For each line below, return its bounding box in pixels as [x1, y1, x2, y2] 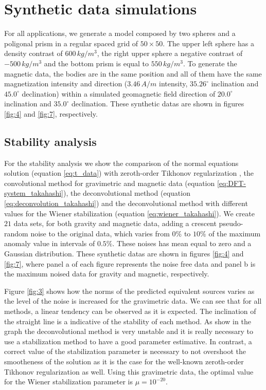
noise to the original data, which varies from [30, 228, 170, 238]
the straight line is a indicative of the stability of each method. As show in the [4, 315, 251, 326]
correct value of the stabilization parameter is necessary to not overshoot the [4, 346, 246, 357]
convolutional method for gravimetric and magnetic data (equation [4, 177, 215, 188]
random [4, 228, 28, 238]
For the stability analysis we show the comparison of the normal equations [4, 157, 239, 168]
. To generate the [183, 58, 237, 68]
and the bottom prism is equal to [44, 58, 149, 68]
